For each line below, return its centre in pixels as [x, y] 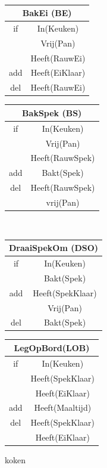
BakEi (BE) [47, 13]
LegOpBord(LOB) [52, 347]
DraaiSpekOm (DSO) [54, 248]
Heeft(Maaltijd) [63, 407]
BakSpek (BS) [52, 112]
